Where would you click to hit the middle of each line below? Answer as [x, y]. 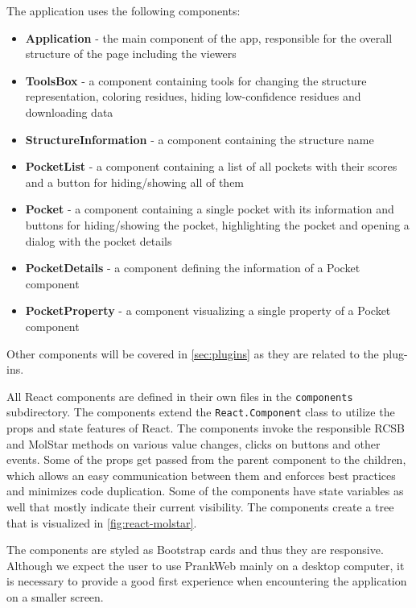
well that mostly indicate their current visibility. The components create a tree [200, 506]
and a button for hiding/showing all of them [135, 182]
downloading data [69, 112]
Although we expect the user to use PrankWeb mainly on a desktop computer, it [206, 565]
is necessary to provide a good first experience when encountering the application [207, 581]
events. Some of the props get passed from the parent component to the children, [206, 459]
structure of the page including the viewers [131, 54]
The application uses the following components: [124, 10]
